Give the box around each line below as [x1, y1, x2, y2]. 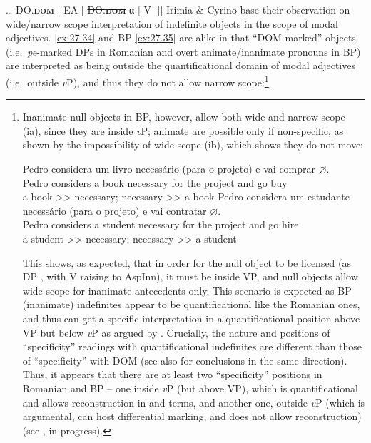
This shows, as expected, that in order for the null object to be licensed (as [22, 255, 352, 270]
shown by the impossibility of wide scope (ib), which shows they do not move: [22, 137, 364, 152]
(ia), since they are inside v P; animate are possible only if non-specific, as [22, 123, 344, 138]
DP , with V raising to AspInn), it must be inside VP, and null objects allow [22, 269, 358, 284]
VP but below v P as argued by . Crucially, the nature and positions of [22, 325, 330, 340]
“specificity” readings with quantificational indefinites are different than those [22, 339, 362, 354]
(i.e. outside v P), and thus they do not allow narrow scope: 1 [6, 72, 269, 89]
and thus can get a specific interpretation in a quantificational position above [22, 310, 360, 325]
